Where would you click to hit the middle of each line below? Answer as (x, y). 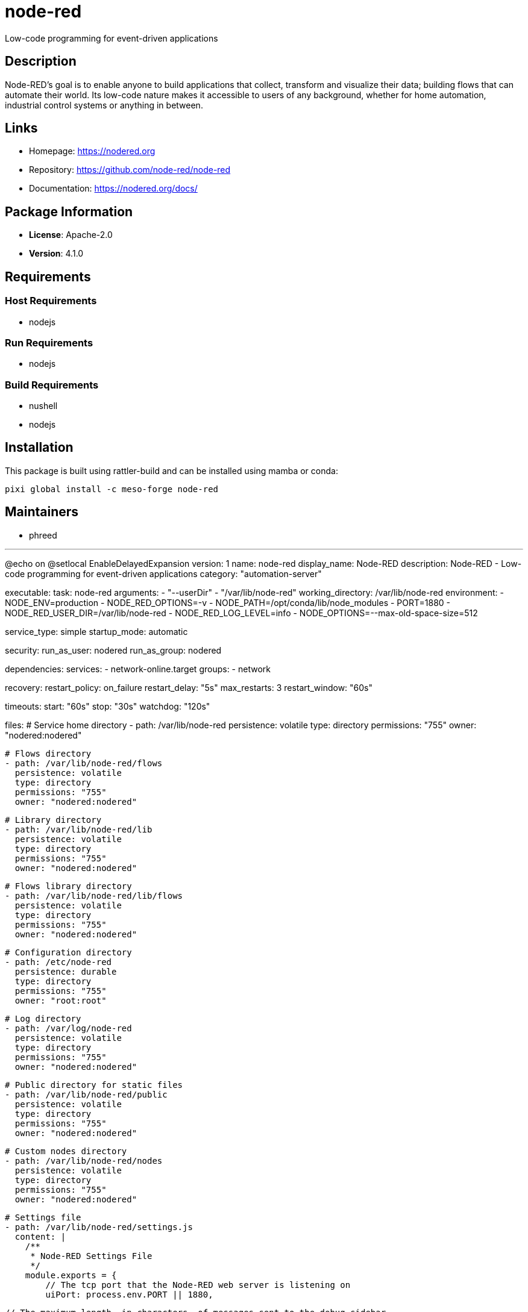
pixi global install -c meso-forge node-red (112, 489)
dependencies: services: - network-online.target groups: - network (138, 669)
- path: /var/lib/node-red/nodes (84, 1160)
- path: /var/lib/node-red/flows (84, 763)
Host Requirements (51, 301)
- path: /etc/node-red (58, 962)
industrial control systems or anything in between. (104, 105)
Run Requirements (49, 342)
